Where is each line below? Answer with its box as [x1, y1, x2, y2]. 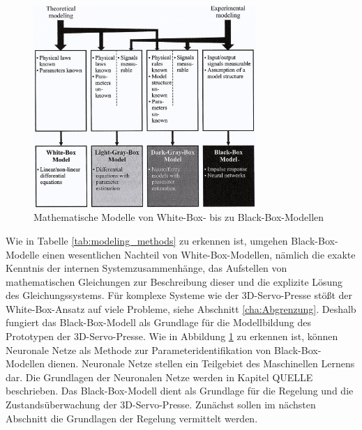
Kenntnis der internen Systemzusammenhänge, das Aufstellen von [6, 261, 287, 275]
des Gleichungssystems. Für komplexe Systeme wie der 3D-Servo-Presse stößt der [6, 288, 353, 302]
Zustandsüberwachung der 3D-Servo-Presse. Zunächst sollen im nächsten [6, 397, 316, 412]
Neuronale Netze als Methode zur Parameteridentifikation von [6, 342, 271, 357]
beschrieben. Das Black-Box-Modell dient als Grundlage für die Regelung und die [6, 383, 354, 398]
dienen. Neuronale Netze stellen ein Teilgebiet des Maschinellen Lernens [47, 356, 355, 371]
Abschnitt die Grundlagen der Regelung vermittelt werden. [6, 410, 258, 425]
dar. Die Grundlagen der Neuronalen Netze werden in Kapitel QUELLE [6, 369, 313, 384]
